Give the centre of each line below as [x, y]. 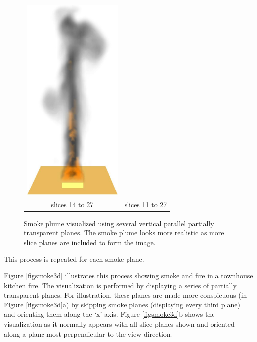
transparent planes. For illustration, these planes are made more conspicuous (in [126, 295]
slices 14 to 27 [72, 204]
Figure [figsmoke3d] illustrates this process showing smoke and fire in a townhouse [128, 276]
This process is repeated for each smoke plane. [74, 259]
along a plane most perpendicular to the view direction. [88, 333]
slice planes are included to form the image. [90, 242]
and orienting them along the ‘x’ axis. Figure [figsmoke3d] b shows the [109, 314]
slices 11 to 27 [146, 204]
